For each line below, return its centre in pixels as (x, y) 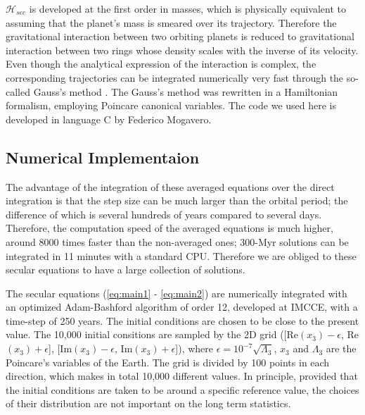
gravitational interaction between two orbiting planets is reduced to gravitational (180, 36)
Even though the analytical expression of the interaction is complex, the (161, 64)
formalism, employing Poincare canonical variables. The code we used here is (171, 105)
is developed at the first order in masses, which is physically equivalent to (187, 8)
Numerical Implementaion (103, 157)
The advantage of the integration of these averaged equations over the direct (170, 186)
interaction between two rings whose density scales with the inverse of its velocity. (182, 50)
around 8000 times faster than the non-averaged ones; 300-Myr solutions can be (177, 241)
